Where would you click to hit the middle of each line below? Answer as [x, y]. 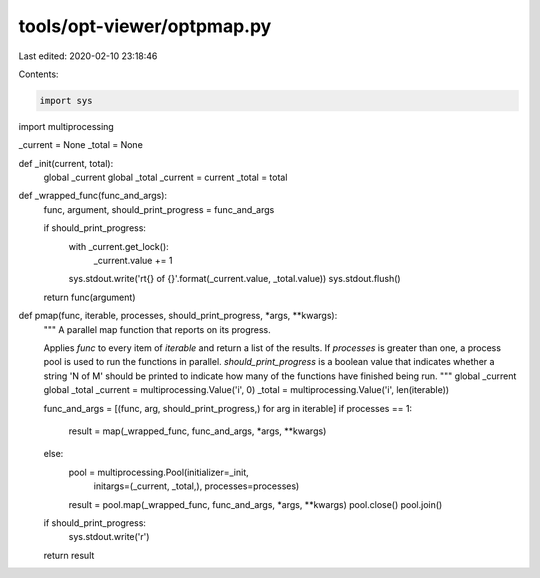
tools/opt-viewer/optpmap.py [145, 26]
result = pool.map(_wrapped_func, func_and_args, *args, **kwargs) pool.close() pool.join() [255, 504]
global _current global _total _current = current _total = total [165, 177]
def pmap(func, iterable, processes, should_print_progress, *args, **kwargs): [178, 316]
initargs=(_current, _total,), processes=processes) [196, 486]
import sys [66, 100]
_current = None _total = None [81, 145]
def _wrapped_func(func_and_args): [93, 196]
